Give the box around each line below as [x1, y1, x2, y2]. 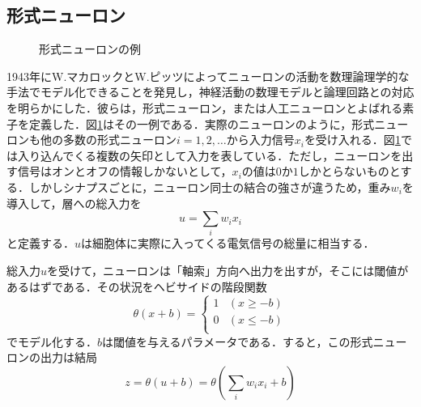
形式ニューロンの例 [39, 40, 141, 57]
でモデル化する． [6, 333, 97, 350]
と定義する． [6, 235, 74, 252]
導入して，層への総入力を [6, 194, 142, 211]
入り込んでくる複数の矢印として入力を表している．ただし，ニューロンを [17, 146, 402, 163]
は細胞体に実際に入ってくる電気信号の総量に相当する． [81, 235, 375, 252]
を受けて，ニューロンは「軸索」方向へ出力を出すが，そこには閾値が [47, 262, 409, 279]
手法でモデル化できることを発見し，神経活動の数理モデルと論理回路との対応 [6, 83, 415, 100]
